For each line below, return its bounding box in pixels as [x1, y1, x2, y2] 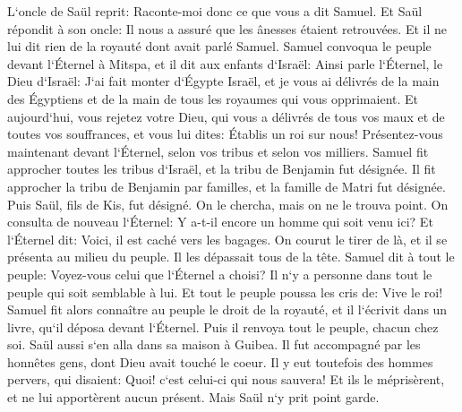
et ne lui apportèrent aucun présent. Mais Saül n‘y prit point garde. [7, 388, 380, 407]
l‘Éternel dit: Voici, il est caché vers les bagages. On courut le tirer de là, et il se [7, 229, 448, 248]
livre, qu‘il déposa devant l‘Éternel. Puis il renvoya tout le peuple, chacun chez [7, 317, 439, 336]
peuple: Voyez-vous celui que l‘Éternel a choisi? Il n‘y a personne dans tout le [7, 264, 432, 283]
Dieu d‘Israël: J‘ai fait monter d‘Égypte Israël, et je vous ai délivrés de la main [7, 72, 440, 90]
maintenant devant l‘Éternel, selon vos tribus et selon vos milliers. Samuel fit [7, 142, 429, 160]
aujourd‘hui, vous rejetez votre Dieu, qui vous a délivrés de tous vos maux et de [7, 107, 445, 125]
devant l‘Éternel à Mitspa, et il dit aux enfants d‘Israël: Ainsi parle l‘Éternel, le [7, 54, 443, 73]
